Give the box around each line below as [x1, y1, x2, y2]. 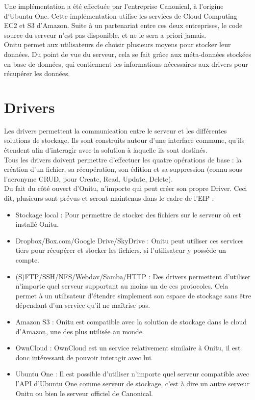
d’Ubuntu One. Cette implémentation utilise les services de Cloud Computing [4, 10, 237, 21]
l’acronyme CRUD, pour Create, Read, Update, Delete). [4, 173, 173, 184]
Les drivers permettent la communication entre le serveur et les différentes [4, 125, 227, 135]
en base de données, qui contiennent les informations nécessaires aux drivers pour [4, 58, 248, 69]
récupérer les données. [4, 68, 70, 79]
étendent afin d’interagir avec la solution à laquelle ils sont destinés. [4, 145, 207, 155]
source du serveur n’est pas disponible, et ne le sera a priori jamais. [4, 29, 206, 40]
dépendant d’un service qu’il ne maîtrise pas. [15, 300, 150, 310]
